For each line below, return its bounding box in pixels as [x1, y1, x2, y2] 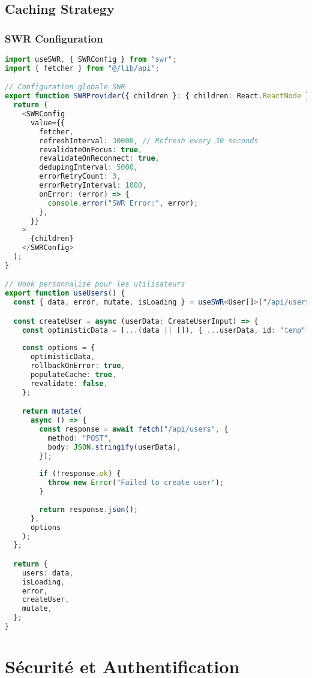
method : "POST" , [47, 433, 113, 442]
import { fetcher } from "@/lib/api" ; [5, 64, 160, 73]
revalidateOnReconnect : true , [39, 154, 160, 163]
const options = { [22, 343, 95, 352]
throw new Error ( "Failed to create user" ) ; [47, 478, 224, 487]
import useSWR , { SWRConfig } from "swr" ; [5, 55, 177, 64]
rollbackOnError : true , [30, 361, 125, 370]
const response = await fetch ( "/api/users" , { [39, 425, 229, 433]
